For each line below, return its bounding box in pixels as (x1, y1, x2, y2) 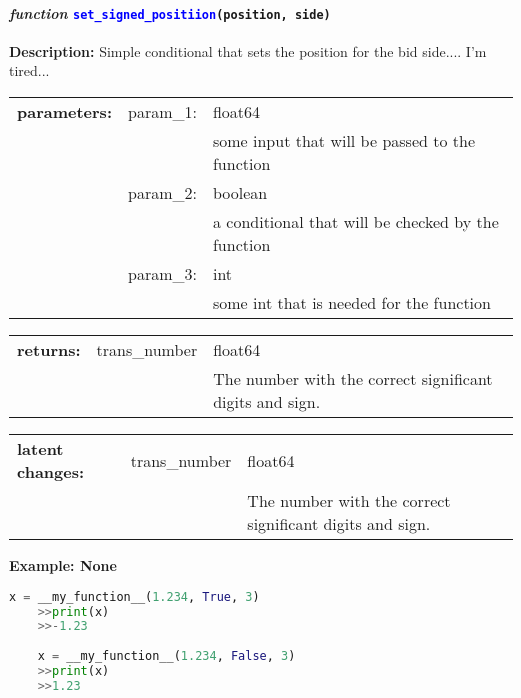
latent (17, 437, 64, 461)
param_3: (128, 262, 197, 286)
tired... (9, 60, 50, 81)
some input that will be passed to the (212, 129, 475, 153)
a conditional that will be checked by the (212, 210, 499, 234)
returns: (17, 338, 81, 362)
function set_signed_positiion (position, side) (9, 2, 331, 23)
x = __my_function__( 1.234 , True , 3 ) (9, 589, 260, 604)
